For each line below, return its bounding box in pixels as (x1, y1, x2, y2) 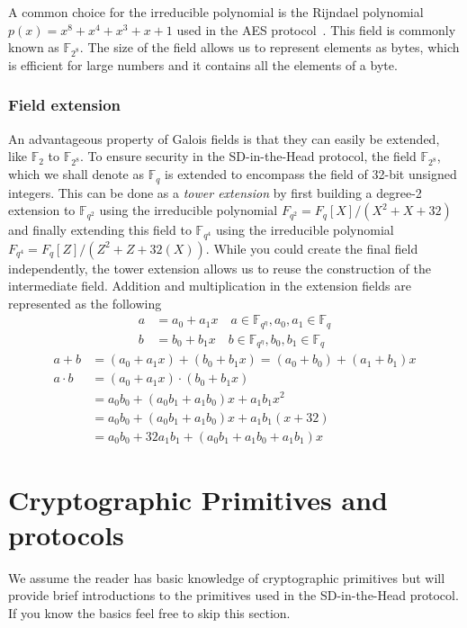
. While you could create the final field (205, 238, 418, 257)
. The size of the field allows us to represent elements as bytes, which (79, 38, 460, 57)
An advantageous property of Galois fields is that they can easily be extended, (8, 129, 440, 148)
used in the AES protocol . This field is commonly (176, 20, 456, 39)
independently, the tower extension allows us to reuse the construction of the (8, 258, 431, 277)
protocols (8, 516, 124, 552)
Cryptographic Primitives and (8, 480, 388, 517)
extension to (8, 201, 76, 220)
